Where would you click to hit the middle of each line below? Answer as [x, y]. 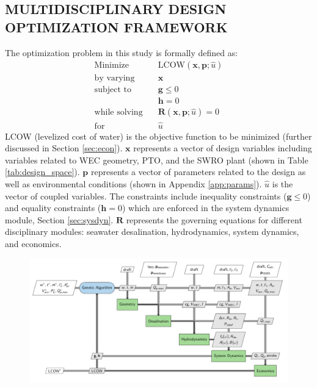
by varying [115, 78]
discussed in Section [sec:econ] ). [64, 148]
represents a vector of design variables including [223, 148]
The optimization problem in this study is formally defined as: [122, 52]
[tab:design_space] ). [42, 172]
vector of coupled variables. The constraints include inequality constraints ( [146, 196]
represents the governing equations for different [214, 219]
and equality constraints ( [53, 208]
